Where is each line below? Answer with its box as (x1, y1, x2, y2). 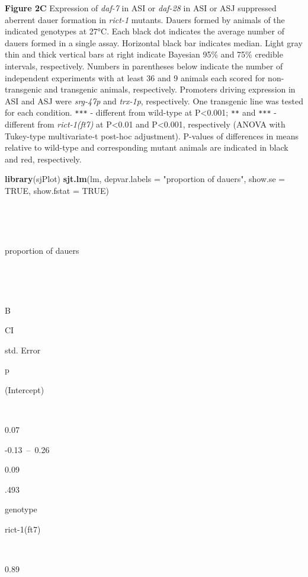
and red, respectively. (5, 152, 82, 165)
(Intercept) (5, 383, 44, 396)
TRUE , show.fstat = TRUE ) (5, 184, 109, 196)
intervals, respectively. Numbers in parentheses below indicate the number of (5, 59, 283, 72)
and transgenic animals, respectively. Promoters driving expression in (44, 83, 296, 95)
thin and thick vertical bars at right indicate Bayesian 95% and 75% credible (5, 48, 283, 60)
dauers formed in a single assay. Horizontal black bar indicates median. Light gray (5, 36, 303, 49)
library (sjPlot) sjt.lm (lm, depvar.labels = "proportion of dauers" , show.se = (5, 173, 285, 185)
